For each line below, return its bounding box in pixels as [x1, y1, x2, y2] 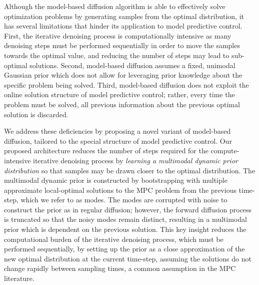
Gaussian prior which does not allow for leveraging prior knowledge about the [4, 70, 242, 80]
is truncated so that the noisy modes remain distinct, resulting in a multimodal [4, 214, 247, 224]
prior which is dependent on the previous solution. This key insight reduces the [4, 224, 246, 234]
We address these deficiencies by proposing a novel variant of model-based [4, 126, 231, 136]
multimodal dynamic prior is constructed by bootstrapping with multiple [4, 175, 227, 185]
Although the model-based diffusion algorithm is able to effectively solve [4, 1, 225, 11]
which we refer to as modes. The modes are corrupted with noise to [20, 194, 227, 205]
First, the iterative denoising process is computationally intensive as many [4, 30, 231, 41]
